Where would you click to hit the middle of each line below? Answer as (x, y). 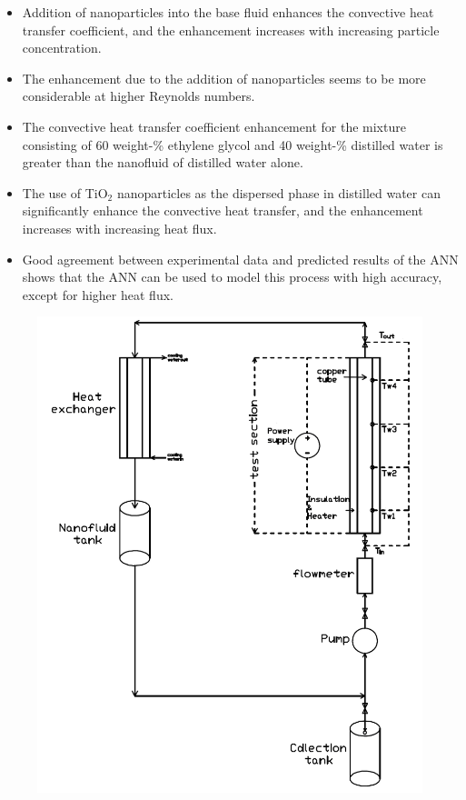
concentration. (62, 48)
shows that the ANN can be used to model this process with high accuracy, (232, 277)
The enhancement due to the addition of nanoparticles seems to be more (224, 78)
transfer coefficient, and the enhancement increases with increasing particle (231, 30)
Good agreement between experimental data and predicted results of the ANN (240, 259)
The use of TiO (65, 192)
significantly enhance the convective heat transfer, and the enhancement (223, 210)
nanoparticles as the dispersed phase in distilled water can (278, 192)
